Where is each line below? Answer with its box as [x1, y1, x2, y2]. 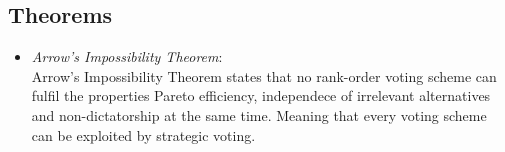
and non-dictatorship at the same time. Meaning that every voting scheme [31, 104, 487, 125]
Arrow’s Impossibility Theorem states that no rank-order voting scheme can [31, 65, 497, 86]
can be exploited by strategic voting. [31, 124, 256, 145]
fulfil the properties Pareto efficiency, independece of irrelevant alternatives [31, 85, 491, 106]
